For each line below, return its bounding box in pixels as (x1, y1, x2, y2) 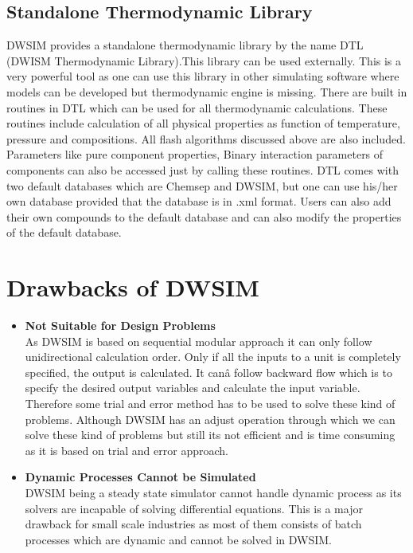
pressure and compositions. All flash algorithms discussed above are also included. (6, 130, 406, 147)
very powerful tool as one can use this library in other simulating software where (6, 68, 399, 84)
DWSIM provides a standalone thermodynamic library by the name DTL (6, 37, 364, 53)
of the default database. (6, 224, 122, 241)
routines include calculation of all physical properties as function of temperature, (6, 115, 400, 131)
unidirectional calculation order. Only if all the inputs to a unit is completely (25, 348, 401, 365)
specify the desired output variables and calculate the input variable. (25, 379, 360, 396)
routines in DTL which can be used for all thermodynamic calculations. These (6, 99, 388, 116)
